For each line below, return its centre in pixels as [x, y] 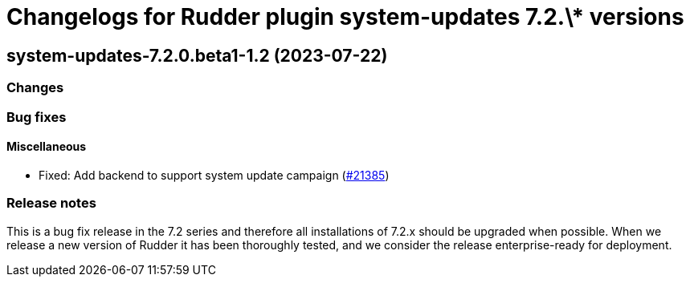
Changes [35, 88]
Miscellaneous [47, 147]
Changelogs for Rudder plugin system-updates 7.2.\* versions [345, 17]
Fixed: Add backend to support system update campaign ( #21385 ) [214, 175]
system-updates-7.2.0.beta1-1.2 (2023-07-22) [197, 55]
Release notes [51, 203]
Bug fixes [37, 117]
